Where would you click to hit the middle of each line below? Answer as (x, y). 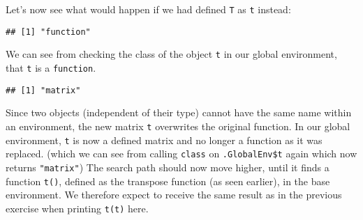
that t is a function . (51, 67)
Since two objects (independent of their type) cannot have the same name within (179, 112)
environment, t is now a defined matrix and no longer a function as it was (164, 140)
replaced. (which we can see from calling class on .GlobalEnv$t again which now (181, 154)
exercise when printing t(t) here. (77, 208)
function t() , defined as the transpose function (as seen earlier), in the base (168, 181)
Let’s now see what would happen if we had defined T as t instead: (148, 9)
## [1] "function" (48, 32)
